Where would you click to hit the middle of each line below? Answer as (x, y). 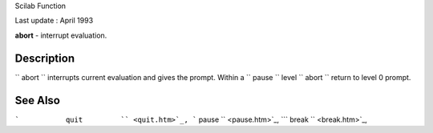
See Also (37, 100)
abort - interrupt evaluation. (61, 35)
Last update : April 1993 (54, 21)
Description (45, 58)
